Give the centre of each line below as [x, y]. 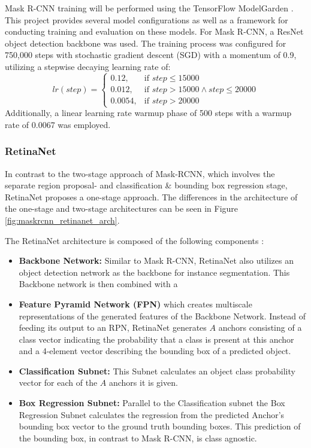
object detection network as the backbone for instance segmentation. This [154, 272]
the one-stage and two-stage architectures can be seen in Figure [122, 208]
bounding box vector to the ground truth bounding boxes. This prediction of [160, 426]
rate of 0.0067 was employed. [58, 124]
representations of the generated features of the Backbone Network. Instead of [162, 316]
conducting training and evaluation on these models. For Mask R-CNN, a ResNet [154, 31]
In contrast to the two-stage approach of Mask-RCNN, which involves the [140, 173]
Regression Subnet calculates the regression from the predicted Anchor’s [152, 414]
